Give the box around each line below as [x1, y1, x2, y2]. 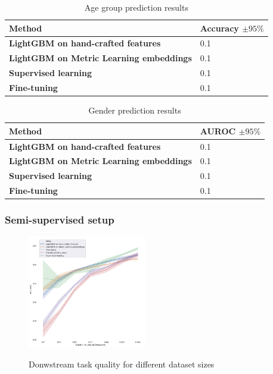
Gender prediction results [88, 104, 181, 117]
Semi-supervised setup [5, 212, 114, 227]
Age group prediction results [84, 1, 188, 13]
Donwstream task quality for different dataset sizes [29, 357, 215, 370]
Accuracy [200, 21, 239, 34]
